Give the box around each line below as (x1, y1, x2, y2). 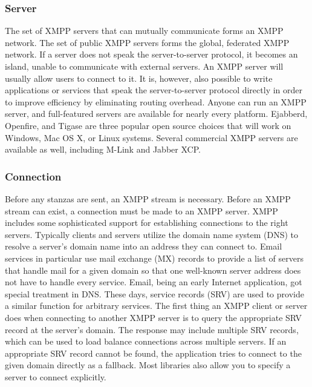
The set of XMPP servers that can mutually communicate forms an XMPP (5, 24, 284, 37)
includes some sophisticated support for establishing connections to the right (5, 216, 288, 229)
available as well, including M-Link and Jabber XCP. (5, 143, 201, 156)
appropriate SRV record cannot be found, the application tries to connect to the (5, 346, 302, 359)
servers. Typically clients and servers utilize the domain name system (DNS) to (5, 228, 299, 240)
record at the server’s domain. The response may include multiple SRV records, (5, 323, 299, 336)
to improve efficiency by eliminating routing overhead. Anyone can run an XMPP (5, 95, 307, 108)
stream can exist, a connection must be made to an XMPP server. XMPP (5, 204, 278, 217)
